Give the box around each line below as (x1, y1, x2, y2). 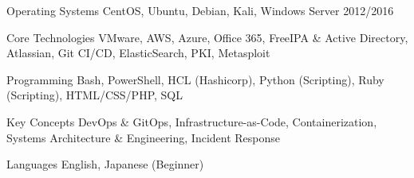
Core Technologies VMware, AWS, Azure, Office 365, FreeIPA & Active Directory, (6, 29, 408, 45)
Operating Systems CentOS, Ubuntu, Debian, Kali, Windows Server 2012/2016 (6, 2, 394, 18)
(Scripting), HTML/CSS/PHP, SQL (6, 87, 183, 103)
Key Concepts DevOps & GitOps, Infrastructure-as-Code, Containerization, (6, 113, 377, 130)
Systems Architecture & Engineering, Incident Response (6, 129, 281, 145)
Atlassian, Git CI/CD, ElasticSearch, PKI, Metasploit (6, 44, 270, 61)
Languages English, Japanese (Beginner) (6, 156, 204, 172)
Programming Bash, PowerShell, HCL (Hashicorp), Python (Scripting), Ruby (6, 71, 384, 87)
